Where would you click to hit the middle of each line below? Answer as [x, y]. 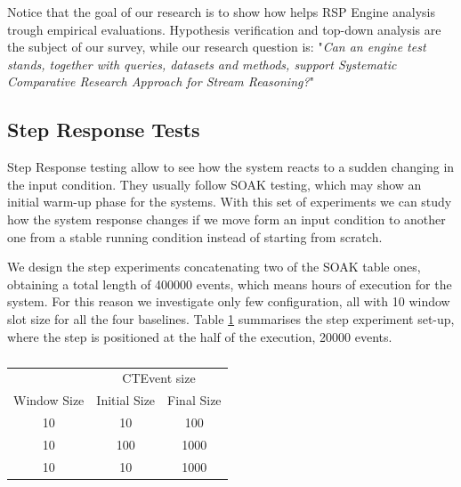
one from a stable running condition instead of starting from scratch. [195, 236]
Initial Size [126, 400]
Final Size [194, 400]
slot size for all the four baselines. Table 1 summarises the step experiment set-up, [231, 318]
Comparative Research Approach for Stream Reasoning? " [161, 81]
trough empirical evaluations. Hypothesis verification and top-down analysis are [224, 29]
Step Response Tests [104, 130]
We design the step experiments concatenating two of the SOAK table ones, [214, 267]
